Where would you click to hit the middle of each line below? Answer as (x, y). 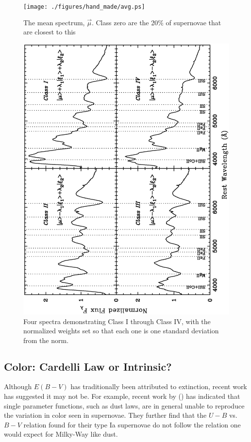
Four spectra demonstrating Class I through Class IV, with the (117, 321)
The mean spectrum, (54, 22)
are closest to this (50, 32)
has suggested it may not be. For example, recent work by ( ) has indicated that (122, 396)
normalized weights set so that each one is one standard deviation (121, 331)
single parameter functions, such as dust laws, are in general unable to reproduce (124, 405)
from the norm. (46, 340)
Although (18, 386)
